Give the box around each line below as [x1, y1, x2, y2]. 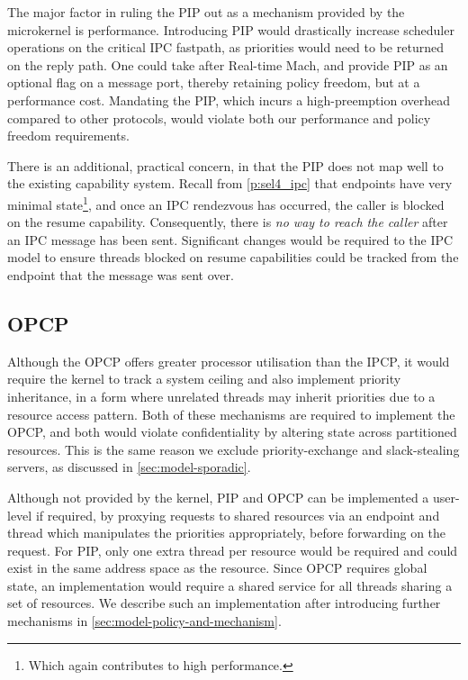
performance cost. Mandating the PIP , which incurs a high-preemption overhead [7, 90, 450, 109]
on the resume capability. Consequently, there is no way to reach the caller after [7, 213, 448, 231]
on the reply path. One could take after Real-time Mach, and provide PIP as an [7, 55, 448, 74]
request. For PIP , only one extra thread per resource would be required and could [7, 540, 458, 559]
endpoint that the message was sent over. [7, 265, 234, 284]
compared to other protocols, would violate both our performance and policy [7, 108, 431, 127]
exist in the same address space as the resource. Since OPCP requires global [7, 558, 427, 577]
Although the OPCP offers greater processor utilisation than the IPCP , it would [7, 351, 450, 370]
